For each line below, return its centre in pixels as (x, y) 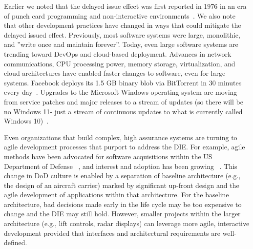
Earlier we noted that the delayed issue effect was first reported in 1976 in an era (125, 6)
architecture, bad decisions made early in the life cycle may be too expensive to (123, 204)
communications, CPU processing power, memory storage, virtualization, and (120, 63)
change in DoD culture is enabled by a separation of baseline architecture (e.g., (122, 176)
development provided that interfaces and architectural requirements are (112, 233)
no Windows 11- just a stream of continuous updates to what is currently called (123, 111)
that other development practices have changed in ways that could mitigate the (123, 25)
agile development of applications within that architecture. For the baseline (116, 195)
